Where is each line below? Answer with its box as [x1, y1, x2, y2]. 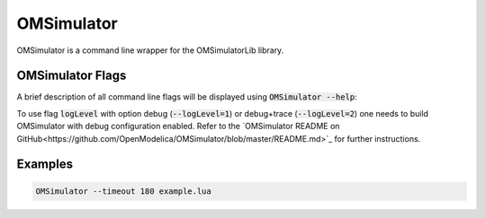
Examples [16, 157, 74, 172]
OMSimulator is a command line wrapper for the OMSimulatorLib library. [16, 45, 284, 56]
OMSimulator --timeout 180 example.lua [35, 186, 211, 196]
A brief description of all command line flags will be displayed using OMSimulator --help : [16, 92, 357, 102]
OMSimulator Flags [16, 68, 127, 83]
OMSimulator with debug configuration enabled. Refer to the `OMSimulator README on [16, 121, 340, 132]
